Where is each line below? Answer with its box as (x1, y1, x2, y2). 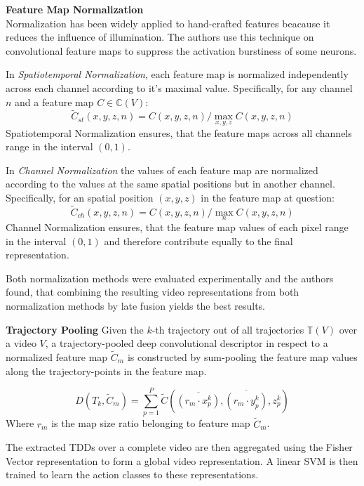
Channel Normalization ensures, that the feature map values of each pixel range (6, 220, 349, 234)
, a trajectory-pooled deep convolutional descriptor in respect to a (45, 336, 328, 350)
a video (6, 336, 36, 350)
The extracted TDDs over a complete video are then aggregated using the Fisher (6, 440, 353, 454)
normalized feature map (6, 349, 108, 364)
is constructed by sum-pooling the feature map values (127, 349, 358, 364)
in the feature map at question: (201, 190, 335, 204)
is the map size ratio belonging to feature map (51, 416, 250, 431)
